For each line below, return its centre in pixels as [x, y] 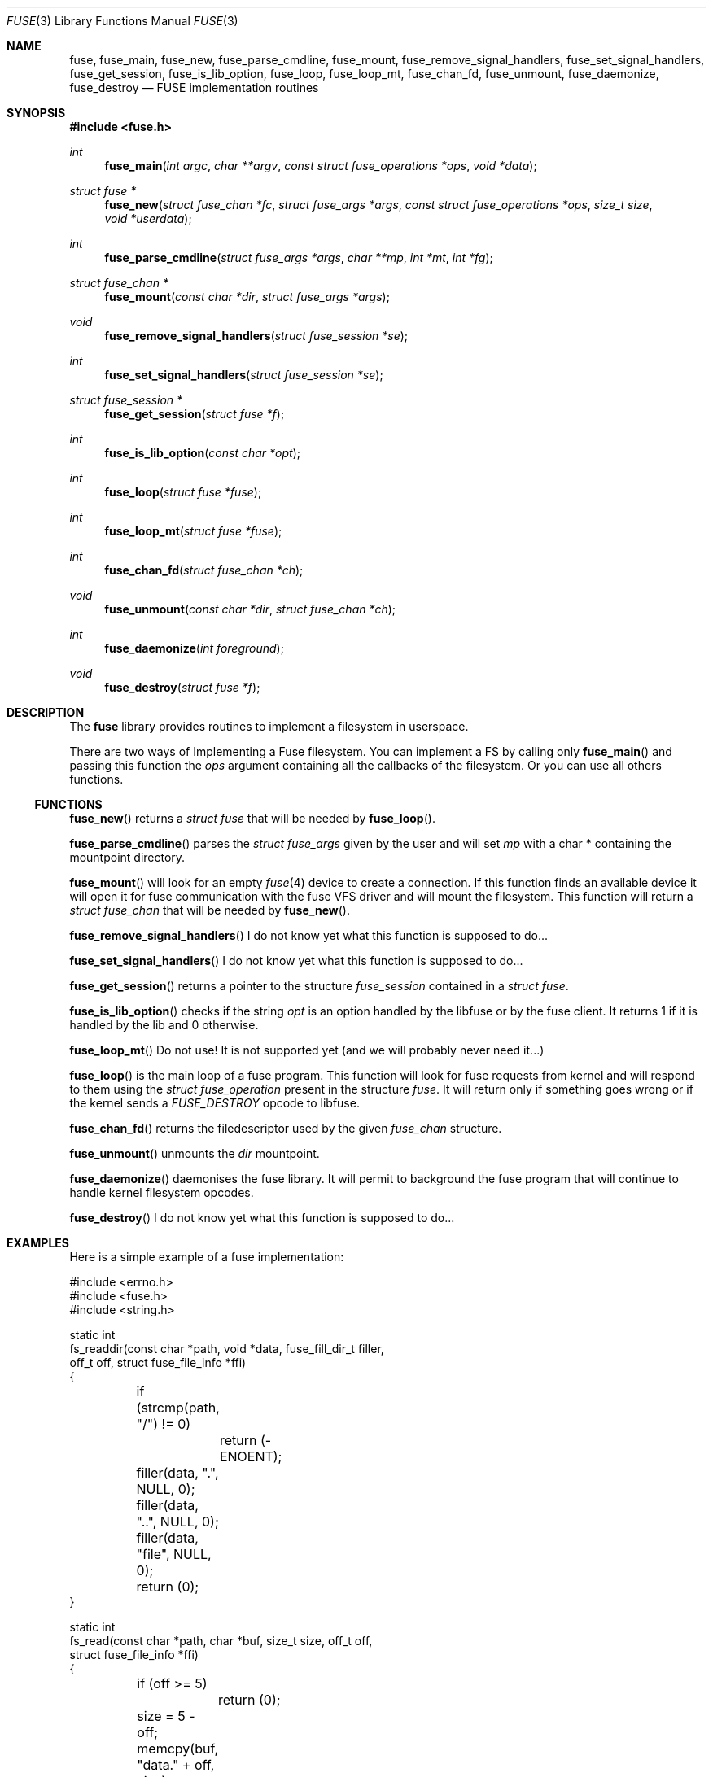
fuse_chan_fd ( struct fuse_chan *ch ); [204, 570]
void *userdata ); [148, 218]
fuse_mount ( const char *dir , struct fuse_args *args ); [247, 297]
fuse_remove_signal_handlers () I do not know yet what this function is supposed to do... [309, 935]
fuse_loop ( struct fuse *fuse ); [183, 492]
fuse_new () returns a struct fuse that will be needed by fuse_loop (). [252, 818]
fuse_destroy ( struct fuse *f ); [182, 687]
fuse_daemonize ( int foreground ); [194, 648]
